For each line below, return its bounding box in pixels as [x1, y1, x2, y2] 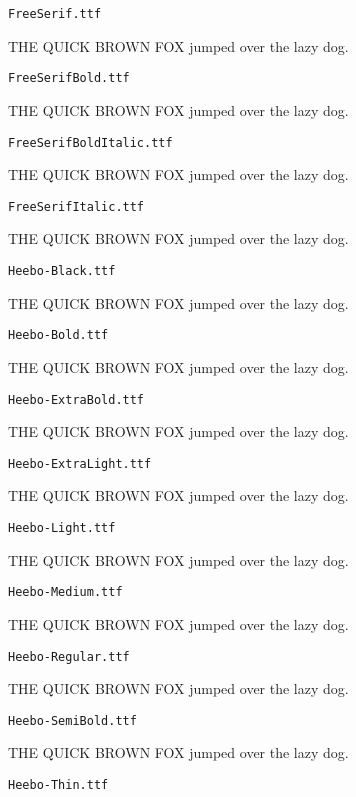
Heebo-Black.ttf [8, 264, 116, 278]
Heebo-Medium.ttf [8, 585, 123, 600]
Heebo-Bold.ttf [8, 328, 109, 343]
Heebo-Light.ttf [8, 521, 116, 535]
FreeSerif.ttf [8, 7, 102, 21]
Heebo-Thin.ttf [8, 778, 109, 792]
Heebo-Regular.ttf [8, 649, 130, 664]
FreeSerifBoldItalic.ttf [8, 135, 173, 150]
